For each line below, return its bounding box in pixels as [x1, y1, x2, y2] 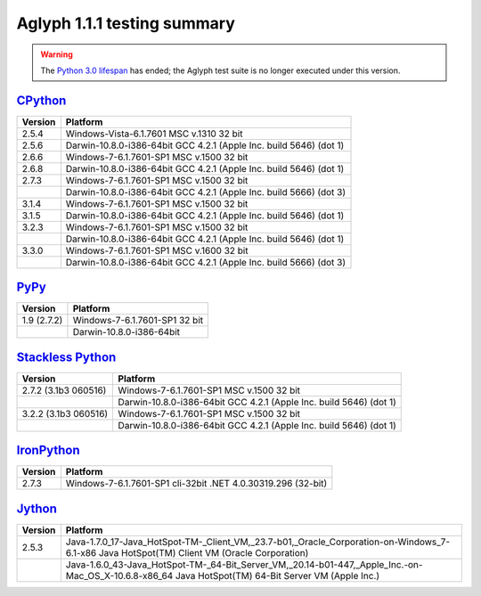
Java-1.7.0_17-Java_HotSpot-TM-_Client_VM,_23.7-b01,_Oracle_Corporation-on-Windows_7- [65, 535, 451, 548]
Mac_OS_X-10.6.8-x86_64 [65, 569, 174, 582]
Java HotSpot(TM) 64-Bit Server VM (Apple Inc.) [175, 569, 380, 582]
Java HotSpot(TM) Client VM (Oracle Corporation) [98, 546, 309, 559]
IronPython [16, 443, 80, 458]
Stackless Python [16, 349, 117, 364]
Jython [16, 501, 58, 516]
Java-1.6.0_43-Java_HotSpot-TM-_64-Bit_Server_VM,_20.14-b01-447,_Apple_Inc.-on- [65, 558, 423, 570]
